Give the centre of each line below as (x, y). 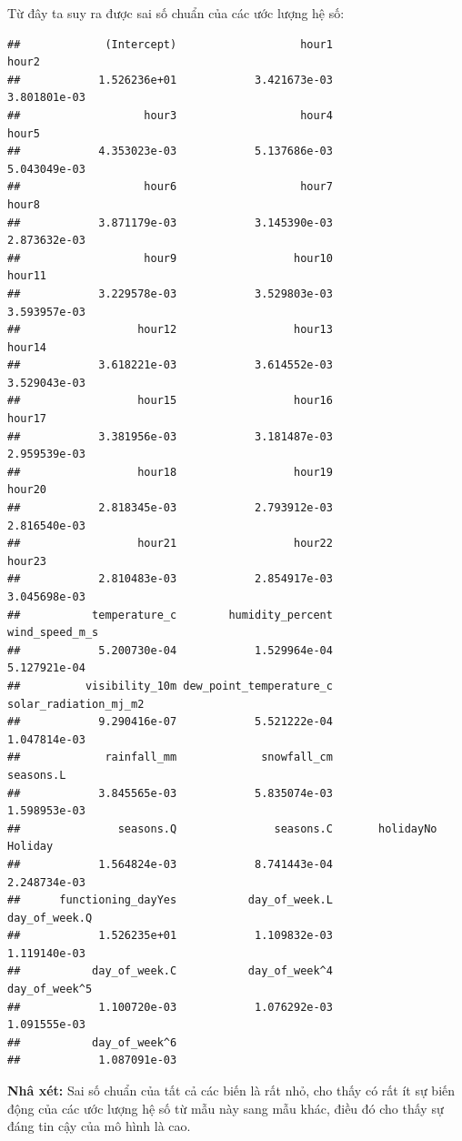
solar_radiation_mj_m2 (76, 704)
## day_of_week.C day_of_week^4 (170, 971)
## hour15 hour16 (170, 401)
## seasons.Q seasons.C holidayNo (222, 828)
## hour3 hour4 (170, 115)
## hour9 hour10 (170, 258)
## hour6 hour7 (170, 187)
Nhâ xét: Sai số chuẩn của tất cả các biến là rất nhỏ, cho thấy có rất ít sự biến (231, 1091)
